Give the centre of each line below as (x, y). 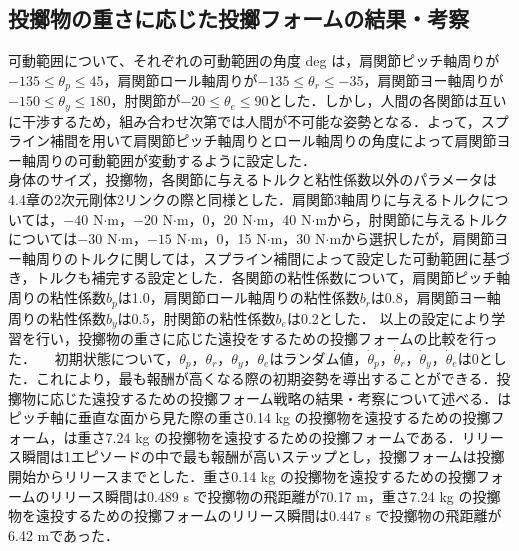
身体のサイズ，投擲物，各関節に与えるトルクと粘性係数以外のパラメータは (252, 179)
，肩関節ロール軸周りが (180, 79)
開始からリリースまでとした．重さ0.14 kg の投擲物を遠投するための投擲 (242, 475)
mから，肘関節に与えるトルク (412, 218)
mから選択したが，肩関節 (412, 238)
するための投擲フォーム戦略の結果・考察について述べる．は (315, 397)
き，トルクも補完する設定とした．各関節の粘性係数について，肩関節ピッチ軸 (259, 277)
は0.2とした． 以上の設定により (389, 317)
